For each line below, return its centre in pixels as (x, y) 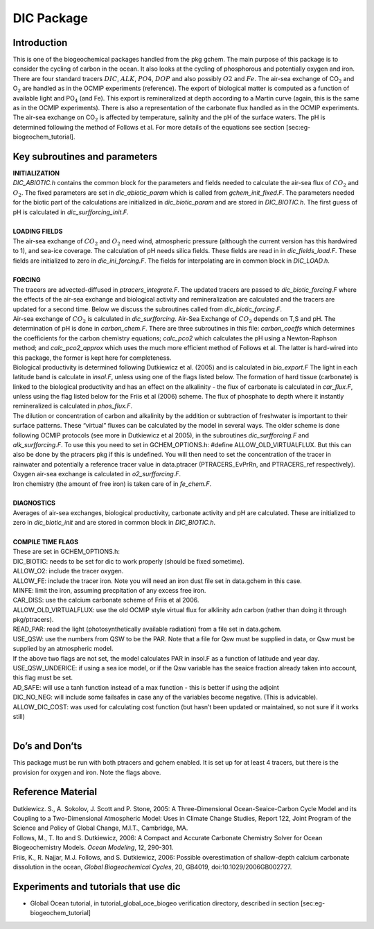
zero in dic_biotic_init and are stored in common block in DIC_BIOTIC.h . (114, 523)
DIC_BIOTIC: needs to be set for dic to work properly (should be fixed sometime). (129, 561)
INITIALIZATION (36, 173)
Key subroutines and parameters (85, 157)
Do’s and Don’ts (47, 746)
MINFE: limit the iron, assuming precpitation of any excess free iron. (109, 590)
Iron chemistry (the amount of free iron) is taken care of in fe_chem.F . (112, 484)
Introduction (40, 43)
